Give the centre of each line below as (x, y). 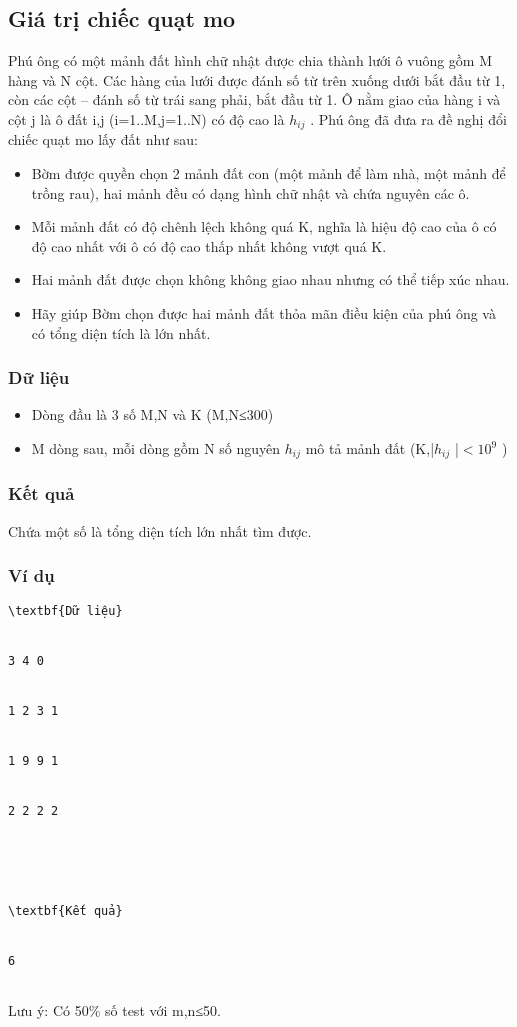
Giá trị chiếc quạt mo (122, 18)
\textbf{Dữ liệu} (65, 611)
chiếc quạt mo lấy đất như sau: (103, 139)
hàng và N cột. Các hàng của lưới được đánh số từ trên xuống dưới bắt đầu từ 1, (257, 79)
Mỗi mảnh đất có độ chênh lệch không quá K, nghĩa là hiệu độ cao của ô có (264, 226)
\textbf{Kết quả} (65, 911)
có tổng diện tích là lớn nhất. (121, 332)
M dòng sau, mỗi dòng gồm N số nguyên (156, 448)
